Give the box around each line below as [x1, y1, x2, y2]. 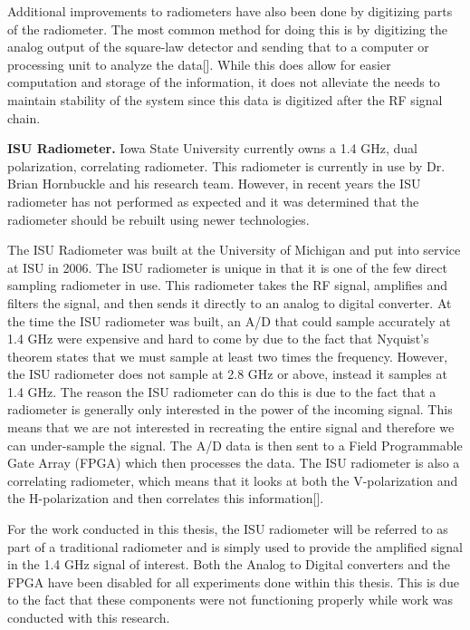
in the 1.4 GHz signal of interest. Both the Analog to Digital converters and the [7, 555, 450, 574]
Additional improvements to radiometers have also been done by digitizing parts [7, 2, 453, 20]
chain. [7, 108, 41, 127]
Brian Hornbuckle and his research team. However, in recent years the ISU [7, 174, 421, 193]
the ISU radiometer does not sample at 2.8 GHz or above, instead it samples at [7, 364, 447, 383]
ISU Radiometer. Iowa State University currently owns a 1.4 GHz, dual [7, 139, 417, 158]
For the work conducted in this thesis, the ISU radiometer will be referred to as [7, 519, 448, 538]
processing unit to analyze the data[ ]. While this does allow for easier [7, 54, 391, 73]
